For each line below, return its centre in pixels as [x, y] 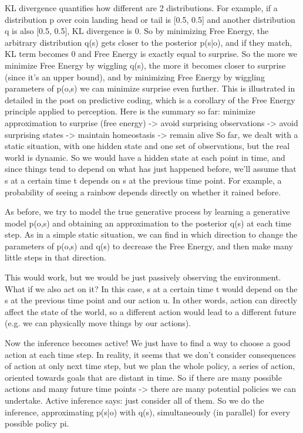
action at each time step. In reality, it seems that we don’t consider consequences [150, 354]
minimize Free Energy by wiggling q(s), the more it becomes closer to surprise [145, 65]
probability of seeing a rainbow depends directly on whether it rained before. [143, 192]
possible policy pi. [37, 423]
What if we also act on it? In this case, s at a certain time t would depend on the [151, 288]
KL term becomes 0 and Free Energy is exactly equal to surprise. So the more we [151, 54]
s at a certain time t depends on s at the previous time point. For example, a [143, 180]
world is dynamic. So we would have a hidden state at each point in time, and [145, 157]
